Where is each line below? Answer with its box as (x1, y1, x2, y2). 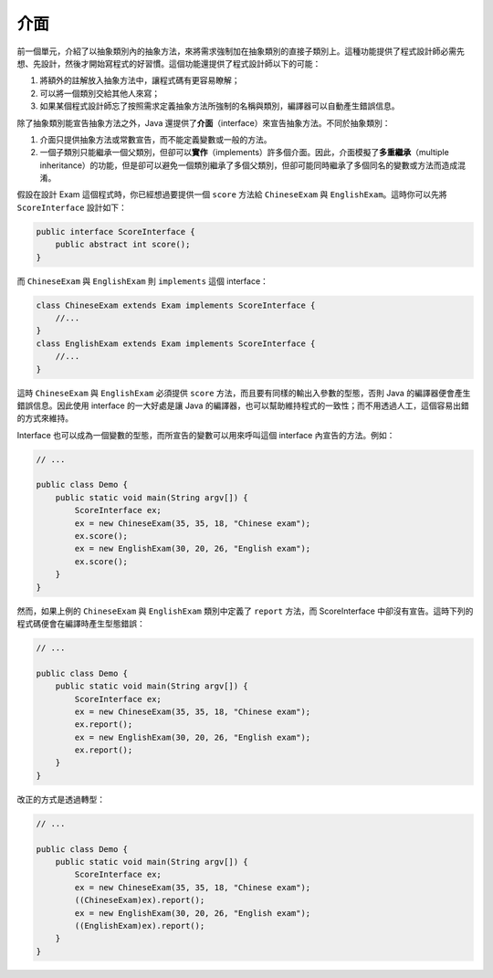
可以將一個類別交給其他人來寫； (39, 88, 160, 99)
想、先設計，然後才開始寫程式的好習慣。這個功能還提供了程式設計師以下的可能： (16, 58, 321, 68)
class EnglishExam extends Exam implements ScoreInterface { (36, 338, 316, 349)
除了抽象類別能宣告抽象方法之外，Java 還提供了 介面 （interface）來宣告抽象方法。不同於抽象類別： (16, 117, 391, 128)
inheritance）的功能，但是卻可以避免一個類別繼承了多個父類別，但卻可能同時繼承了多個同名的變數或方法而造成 (39, 160, 458, 171)
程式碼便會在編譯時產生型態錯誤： (16, 617, 145, 629)
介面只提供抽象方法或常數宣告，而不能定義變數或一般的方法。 (39, 133, 272, 145)
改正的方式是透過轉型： (16, 794, 105, 804)
